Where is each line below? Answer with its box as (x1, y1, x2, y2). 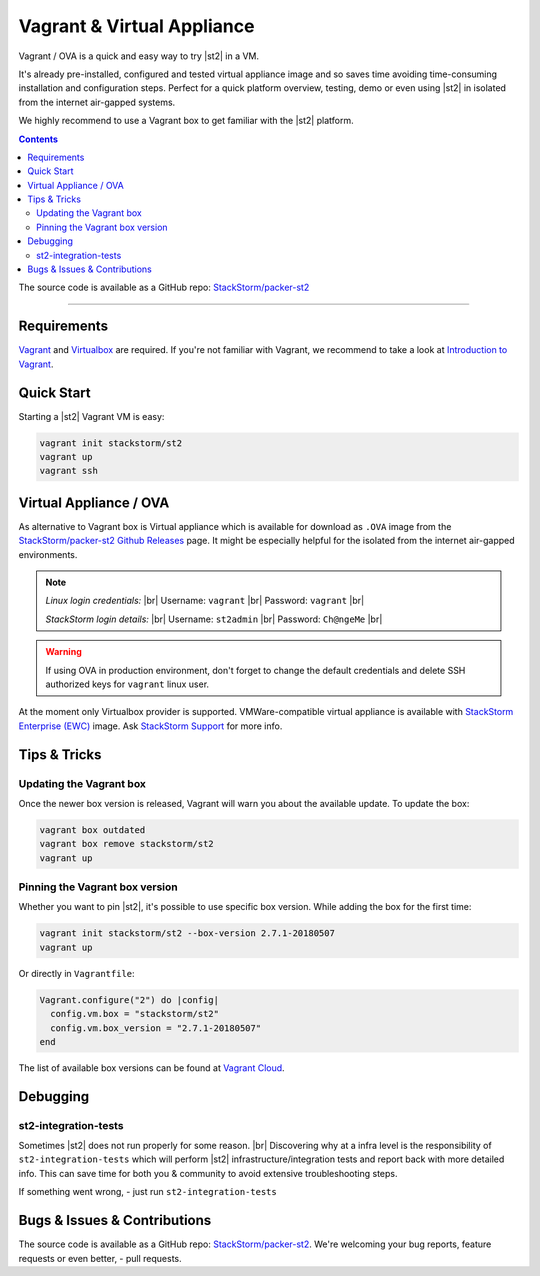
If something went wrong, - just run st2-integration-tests (18, 1186, 277, 1198)
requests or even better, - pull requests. (18, 1252, 182, 1264)
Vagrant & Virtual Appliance (18, 15, 255, 37)
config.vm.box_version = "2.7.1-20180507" (50, 1022, 262, 1034)
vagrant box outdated (39, 824, 146, 835)
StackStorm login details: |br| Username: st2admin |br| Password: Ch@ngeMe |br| (45, 613, 383, 625)
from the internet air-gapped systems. (18, 96, 176, 108)
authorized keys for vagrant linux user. (45, 678, 210, 690)
